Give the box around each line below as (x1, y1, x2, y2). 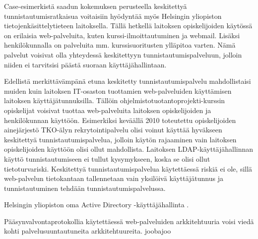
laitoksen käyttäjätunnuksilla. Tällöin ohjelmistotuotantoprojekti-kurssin (4, 95, 225, 106)
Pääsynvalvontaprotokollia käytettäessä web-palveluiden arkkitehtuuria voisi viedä (4, 216, 254, 226)
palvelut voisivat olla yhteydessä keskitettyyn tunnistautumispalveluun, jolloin (4, 49, 242, 60)
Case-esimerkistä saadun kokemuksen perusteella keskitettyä (4, 1, 187, 11)
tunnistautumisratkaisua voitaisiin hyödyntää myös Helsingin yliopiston (4, 10, 222, 21)
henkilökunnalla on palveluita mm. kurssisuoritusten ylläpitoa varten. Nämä (4, 40, 236, 50)
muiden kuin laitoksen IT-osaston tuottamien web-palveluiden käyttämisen (4, 85, 232, 96)
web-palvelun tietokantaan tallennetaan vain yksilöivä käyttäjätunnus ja (4, 173, 223, 183)
